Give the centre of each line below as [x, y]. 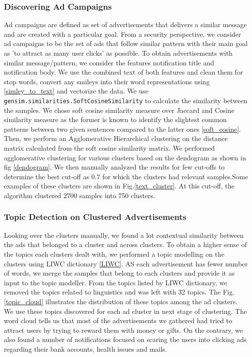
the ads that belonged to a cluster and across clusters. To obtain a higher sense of [126, 244]
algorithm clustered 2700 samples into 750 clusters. [79, 195]
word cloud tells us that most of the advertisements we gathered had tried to [118, 320]
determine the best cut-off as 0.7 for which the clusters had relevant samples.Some [126, 176]
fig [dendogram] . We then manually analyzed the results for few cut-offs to [114, 167]
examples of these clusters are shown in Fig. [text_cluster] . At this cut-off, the [119, 186]
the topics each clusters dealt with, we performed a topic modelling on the [114, 254]
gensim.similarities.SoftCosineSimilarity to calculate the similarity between [126, 100]
